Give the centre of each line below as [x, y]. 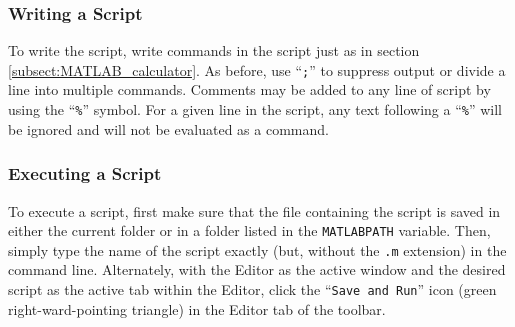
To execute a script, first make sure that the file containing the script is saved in [254, 210]
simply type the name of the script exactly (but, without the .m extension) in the [257, 249]
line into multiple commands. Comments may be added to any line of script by [249, 89]
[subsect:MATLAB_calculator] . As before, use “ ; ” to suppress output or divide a [257, 69]
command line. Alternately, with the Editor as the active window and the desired [257, 269]
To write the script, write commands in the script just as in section [214, 50]
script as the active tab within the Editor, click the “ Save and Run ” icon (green [252, 289]
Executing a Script [85, 173]
